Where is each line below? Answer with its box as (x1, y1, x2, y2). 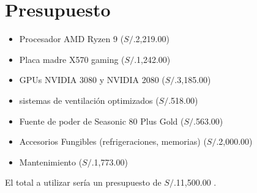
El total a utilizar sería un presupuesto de (5, 176, 162, 189)
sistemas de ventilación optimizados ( (19, 93, 159, 106)
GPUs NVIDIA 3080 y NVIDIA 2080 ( (19, 73, 165, 86)
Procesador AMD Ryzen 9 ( (19, 32, 124, 45)
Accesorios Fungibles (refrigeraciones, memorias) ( (19, 135, 207, 148)
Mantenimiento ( (19, 155, 83, 168)
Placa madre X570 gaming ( (19, 53, 125, 65)
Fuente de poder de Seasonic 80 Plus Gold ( (19, 114, 184, 127)
